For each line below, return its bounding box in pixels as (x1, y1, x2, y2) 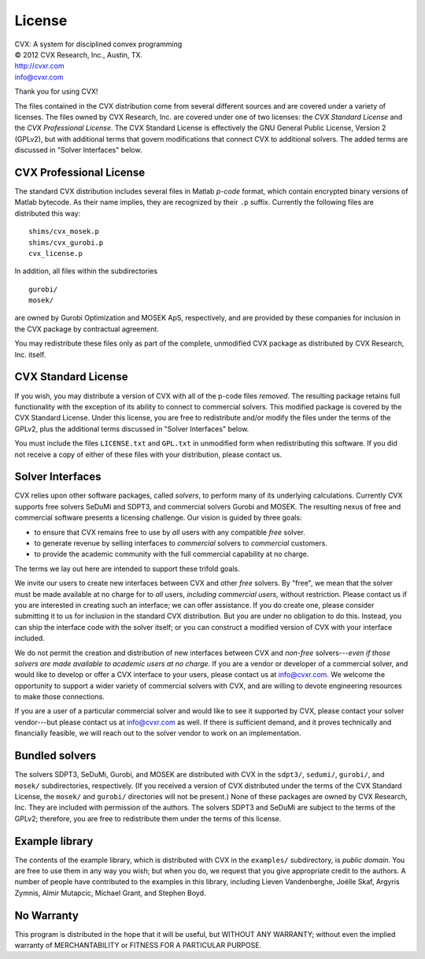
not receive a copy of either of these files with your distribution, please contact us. (14, 450, 283, 459)
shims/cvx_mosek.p (28, 227, 100, 236)
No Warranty (14, 909, 79, 922)
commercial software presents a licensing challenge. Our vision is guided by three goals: (14, 513, 302, 523)
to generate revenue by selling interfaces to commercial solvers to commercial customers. (34, 538, 328, 547)
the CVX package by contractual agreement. (14, 324, 159, 334)
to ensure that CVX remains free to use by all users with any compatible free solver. (34, 528, 306, 537)
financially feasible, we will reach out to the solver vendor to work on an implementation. (14, 728, 302, 738)
